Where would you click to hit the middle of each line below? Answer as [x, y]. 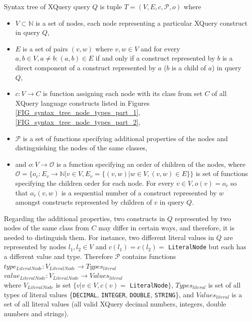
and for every [160, 48]
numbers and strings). [36, 313]
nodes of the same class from [47, 228]
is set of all [224, 284]
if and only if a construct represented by [155, 58]
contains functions [149, 256]
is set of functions [222, 173]
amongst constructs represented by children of [84, 202]
